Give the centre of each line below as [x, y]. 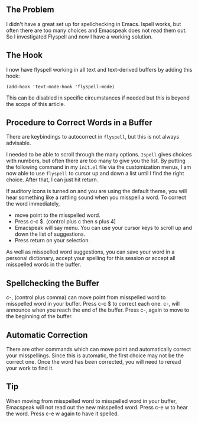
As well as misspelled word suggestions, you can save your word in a [90, 252]
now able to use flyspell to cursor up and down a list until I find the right [95, 174]
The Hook [25, 55]
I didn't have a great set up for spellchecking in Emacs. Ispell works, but [94, 24]
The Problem [30, 10]
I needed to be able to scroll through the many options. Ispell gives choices [99, 155]
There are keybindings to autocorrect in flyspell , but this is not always [92, 137]
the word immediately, [33, 204]
